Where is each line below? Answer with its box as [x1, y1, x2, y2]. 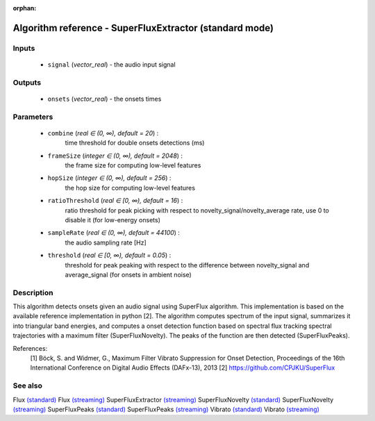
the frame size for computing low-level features [65, 161, 201, 170]
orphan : [12, 4, 37, 12]
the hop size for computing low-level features [65, 183, 196, 192]
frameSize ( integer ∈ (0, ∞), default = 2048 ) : [47, 151, 183, 160]
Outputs [12, 77, 42, 87]
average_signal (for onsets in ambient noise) [65, 270, 192, 279]
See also [12, 381, 43, 390]
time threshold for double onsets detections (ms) [65, 139, 205, 147]
